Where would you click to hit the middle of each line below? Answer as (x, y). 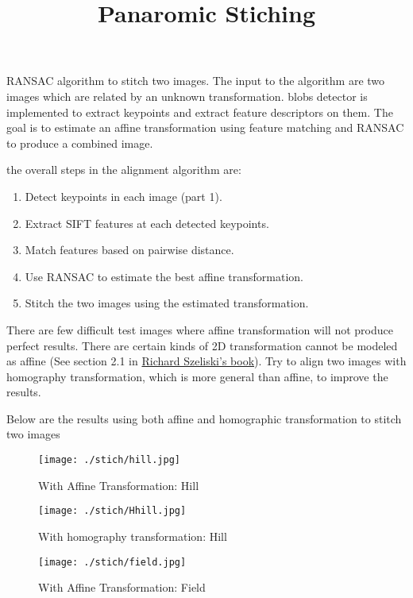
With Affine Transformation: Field (122, 587)
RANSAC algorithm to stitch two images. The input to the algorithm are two (196, 81)
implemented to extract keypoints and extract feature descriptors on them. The (200, 112)
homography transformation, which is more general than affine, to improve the (197, 376)
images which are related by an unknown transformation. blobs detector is (187, 96)
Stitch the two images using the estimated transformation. (167, 303)
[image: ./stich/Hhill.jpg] (112, 511)
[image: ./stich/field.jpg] (112, 562)
